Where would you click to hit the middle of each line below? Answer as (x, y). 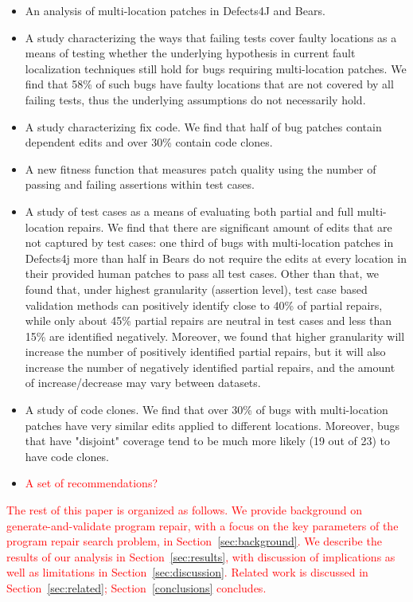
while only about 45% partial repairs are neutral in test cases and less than (208, 321)
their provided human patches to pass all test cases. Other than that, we (202, 274)
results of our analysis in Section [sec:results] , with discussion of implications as (201, 556)
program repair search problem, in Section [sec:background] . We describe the (194, 541)
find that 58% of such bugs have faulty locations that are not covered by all (209, 84)
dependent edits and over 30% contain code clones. (149, 142)
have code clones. (67, 456)
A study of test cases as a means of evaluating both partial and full (189, 211)
